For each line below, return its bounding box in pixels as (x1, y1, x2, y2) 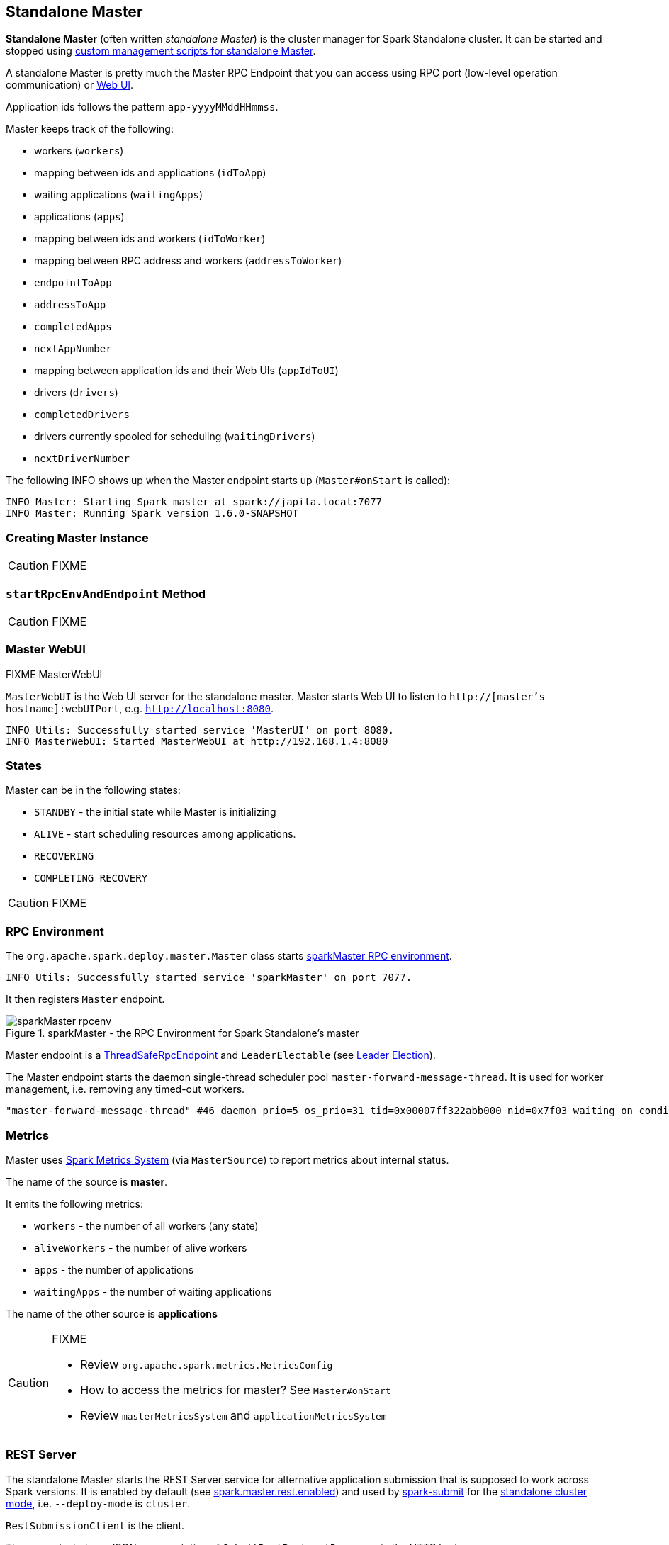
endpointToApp (34, 277, 112, 289)
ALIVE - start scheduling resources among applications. (34, 828, 296, 841)
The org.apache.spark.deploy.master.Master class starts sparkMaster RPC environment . (6, 950, 452, 962)
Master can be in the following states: (6, 784, 181, 797)
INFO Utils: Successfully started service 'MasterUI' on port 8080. (6, 724, 394, 736)
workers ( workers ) (34, 145, 124, 157)
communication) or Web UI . (6, 79, 134, 91)
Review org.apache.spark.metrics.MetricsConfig (80, 1356, 333, 1371)
